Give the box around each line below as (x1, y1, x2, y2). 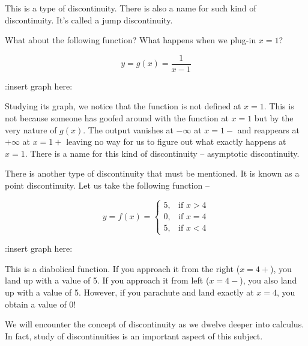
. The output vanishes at (83, 123, 174, 136)
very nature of (5, 123, 57, 136)
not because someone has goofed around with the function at (5, 112, 229, 124)
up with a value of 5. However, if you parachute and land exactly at (5, 285, 254, 298)
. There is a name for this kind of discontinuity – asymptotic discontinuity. (25, 147, 300, 159)
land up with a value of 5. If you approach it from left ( (5, 274, 210, 287)
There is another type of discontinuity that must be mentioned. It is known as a (5, 167, 300, 180)
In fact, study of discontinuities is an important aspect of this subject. (5, 329, 263, 342)
